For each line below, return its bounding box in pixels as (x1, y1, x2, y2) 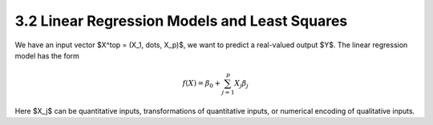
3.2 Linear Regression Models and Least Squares (14, 12, 348, 30)
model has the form (14, 50, 80, 60)
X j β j (233, 79, 249, 90)
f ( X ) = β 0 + (182, 79, 221, 90)
